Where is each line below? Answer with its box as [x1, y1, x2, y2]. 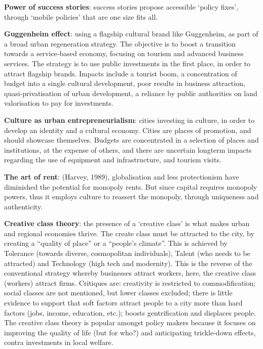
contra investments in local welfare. [4, 337, 114, 347]
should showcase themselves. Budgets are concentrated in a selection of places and [4, 135, 259, 145]
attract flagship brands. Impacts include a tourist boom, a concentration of [4, 68, 237, 78]
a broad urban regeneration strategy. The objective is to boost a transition [4, 38, 236, 49]
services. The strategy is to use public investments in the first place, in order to [4, 58, 251, 68]
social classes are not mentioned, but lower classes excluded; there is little [4, 287, 233, 298]
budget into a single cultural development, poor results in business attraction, [4, 78, 245, 89]
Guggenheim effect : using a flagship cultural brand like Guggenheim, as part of [4, 28, 258, 39]
